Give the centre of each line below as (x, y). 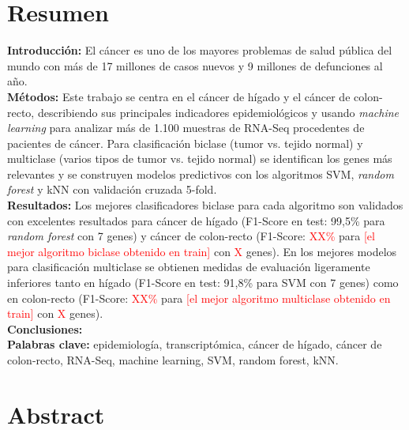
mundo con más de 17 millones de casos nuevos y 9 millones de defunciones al (195, 65)
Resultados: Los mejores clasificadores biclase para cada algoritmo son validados (205, 205)
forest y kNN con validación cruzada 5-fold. (112, 189)
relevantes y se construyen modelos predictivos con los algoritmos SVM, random (201, 174)
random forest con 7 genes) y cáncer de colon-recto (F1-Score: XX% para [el (191, 236)
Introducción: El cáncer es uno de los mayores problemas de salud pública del (200, 50)
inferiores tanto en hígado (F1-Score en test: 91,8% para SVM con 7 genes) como (203, 283)
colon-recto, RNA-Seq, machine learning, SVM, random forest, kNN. (173, 360)
